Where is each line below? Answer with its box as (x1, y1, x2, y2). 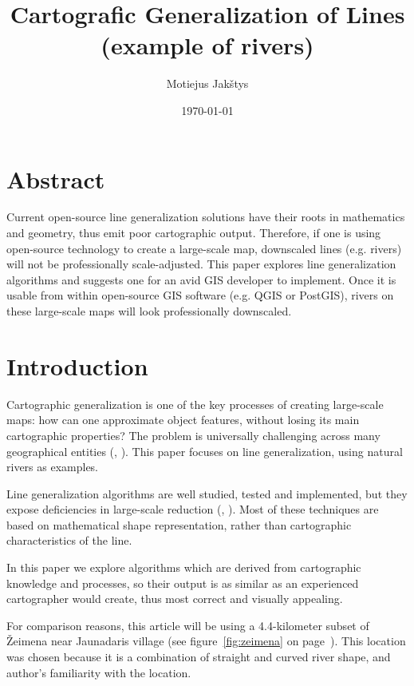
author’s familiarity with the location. (6, 664, 191, 680)
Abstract (6, 162, 105, 195)
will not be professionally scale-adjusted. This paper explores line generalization (6, 256, 396, 272)
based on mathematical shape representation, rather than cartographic (6, 516, 352, 533)
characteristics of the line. (6, 532, 132, 549)
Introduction (6, 349, 148, 382)
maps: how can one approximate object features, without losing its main (6, 411, 360, 428)
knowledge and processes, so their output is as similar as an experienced (6, 574, 359, 591)
